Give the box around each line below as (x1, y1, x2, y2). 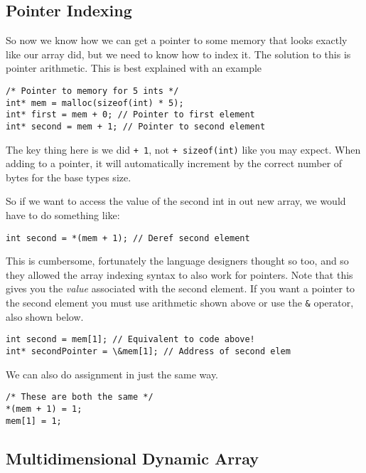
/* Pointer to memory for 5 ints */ (6, 85, 179, 96)
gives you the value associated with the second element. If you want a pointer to (6, 281, 355, 296)
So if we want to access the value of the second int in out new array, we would (6, 193, 346, 208)
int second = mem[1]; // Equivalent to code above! (6, 334, 255, 345)
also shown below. (6, 309, 84, 324)
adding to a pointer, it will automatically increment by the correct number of (6, 156, 343, 171)
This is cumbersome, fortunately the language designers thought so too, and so (6, 253, 349, 268)
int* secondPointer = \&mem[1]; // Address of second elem (6, 346, 291, 356)
